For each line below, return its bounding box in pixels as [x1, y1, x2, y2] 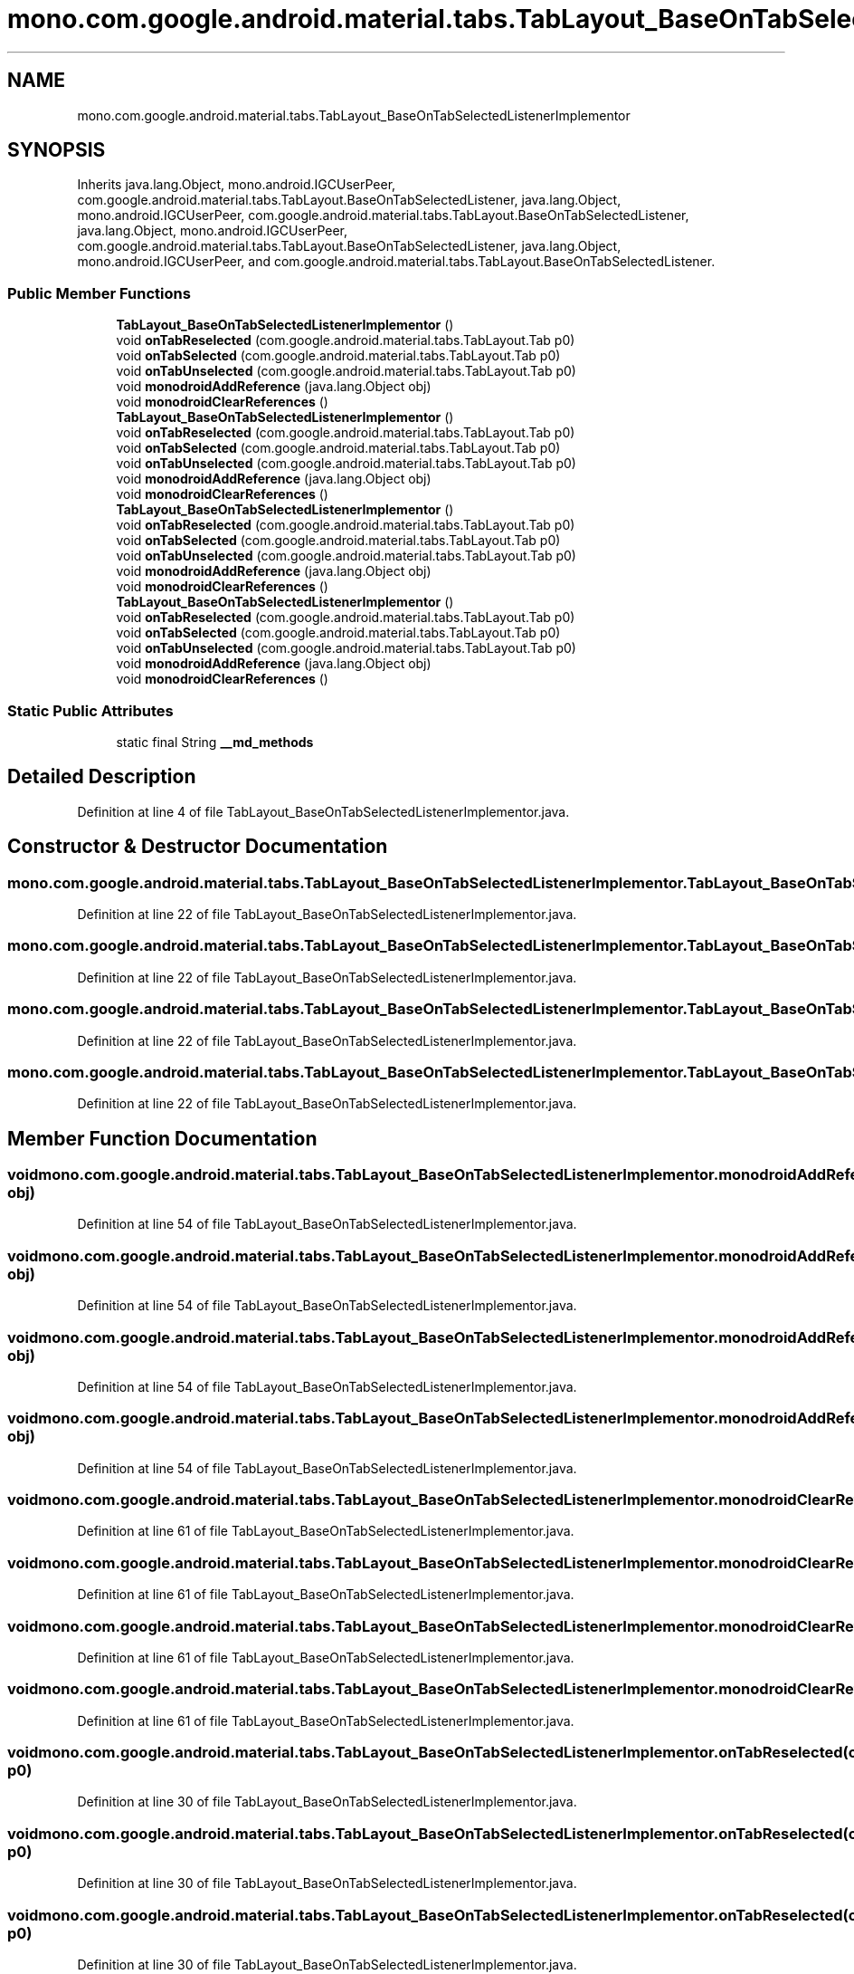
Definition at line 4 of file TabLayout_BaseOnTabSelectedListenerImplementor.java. [77, 803, 570, 819]
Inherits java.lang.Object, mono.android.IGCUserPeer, [77, 177, 396, 193]
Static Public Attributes [7, 701, 174, 720]
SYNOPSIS [7, 139, 106, 162]
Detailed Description [7, 765, 196, 789]
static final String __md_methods [116, 733, 314, 750]
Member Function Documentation [7, 1126, 318, 1150]
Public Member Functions [7, 283, 191, 302]
